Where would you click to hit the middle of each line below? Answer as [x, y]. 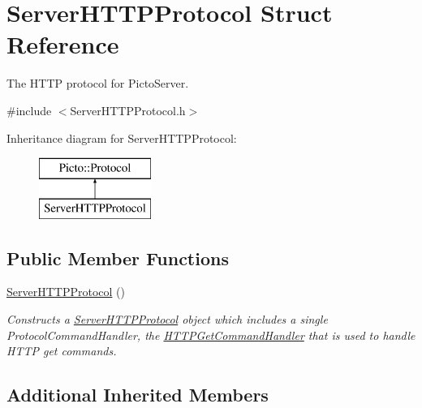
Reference [63, 44]
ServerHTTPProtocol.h [128, 110]
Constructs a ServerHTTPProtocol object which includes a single [167, 319]
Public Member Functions [118, 258]
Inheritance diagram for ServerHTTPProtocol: [122, 137]
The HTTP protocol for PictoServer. [98, 83]
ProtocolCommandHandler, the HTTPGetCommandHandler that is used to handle [211, 335]
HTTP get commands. [62, 351]
